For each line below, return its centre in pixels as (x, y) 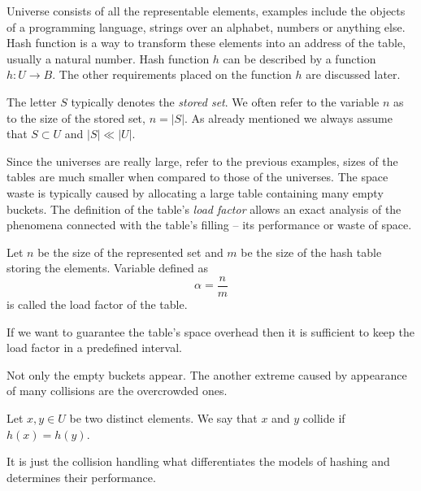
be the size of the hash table (311, 252)
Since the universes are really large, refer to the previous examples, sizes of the (202, 161)
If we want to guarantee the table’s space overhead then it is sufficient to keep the (210, 331)
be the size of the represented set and (130, 252)
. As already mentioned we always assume (289, 117)
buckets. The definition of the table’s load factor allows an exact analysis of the (204, 209)
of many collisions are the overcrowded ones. (117, 391)
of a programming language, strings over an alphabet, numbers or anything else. (206, 26)
